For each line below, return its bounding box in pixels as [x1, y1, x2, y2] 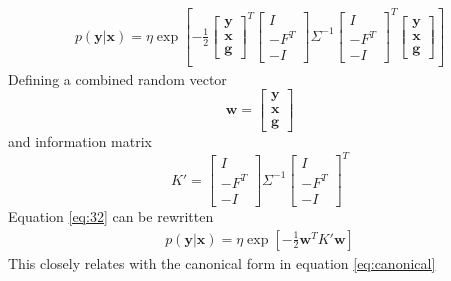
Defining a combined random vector [8, 68, 227, 89]
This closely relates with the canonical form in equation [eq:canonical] [8, 252, 436, 273]
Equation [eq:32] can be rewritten [8, 206, 214, 226]
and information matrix [8, 131, 153, 152]
